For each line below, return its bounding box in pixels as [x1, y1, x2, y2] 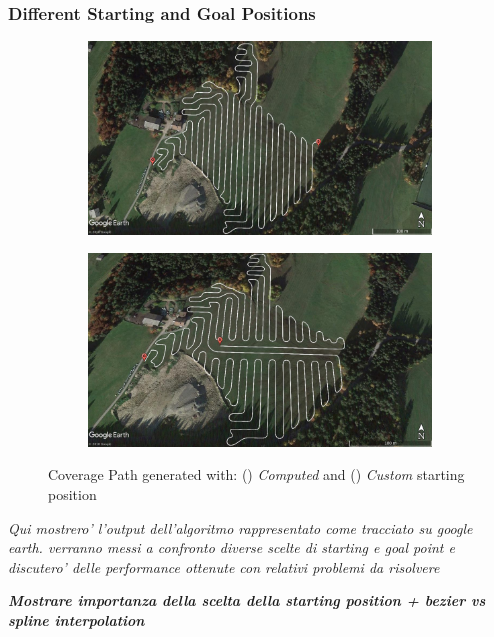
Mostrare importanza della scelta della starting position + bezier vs [8, 590, 486, 611]
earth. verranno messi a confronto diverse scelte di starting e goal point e [8, 537, 455, 558]
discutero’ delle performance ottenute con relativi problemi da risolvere [8, 556, 440, 577]
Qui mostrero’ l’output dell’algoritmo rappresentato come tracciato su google [8, 517, 473, 538]
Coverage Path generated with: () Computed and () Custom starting [48, 464, 465, 485]
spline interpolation [8, 609, 145, 630]
